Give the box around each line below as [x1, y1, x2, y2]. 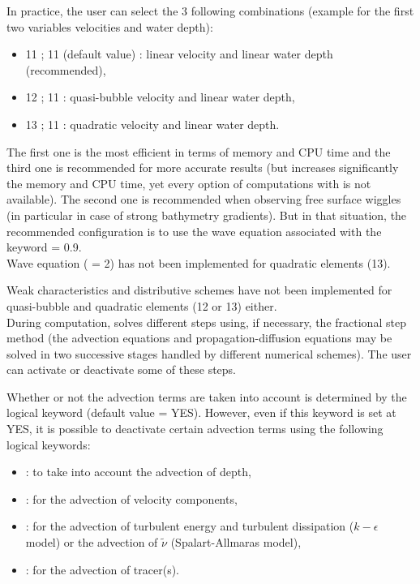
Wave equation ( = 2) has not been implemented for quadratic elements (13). [6, 254, 391, 271]
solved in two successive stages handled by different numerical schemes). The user [6, 345, 412, 362]
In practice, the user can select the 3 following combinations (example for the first [6, 2, 414, 19]
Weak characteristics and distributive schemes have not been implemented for [6, 281, 392, 298]
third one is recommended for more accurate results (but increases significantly [6, 159, 399, 176]
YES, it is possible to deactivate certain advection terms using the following [6, 420, 384, 437]
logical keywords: [6, 436, 91, 453]
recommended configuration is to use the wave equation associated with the [6, 222, 382, 239]
